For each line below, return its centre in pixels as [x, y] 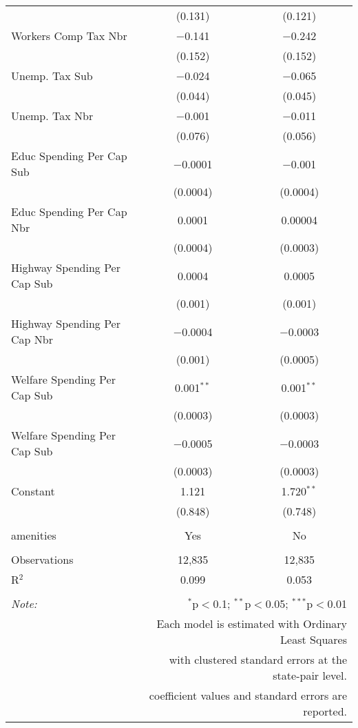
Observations [42, 559]
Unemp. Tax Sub [52, 76]
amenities [34, 535]
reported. [325, 711]
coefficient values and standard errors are [248, 695]
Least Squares [314, 639]
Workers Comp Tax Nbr [69, 36]
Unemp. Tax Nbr [52, 116]
